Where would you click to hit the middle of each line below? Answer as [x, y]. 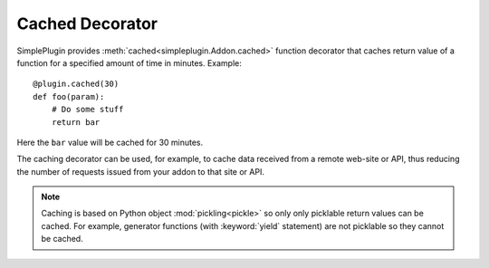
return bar [76, 122]
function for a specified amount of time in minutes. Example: [129, 62]
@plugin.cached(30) [76, 84]
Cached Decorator [87, 24]
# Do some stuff [87, 110]
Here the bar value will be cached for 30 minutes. [110, 142]
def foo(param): [69, 96]
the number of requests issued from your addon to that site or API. [140, 171]
